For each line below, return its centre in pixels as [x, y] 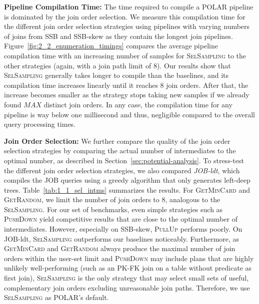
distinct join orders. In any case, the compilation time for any [138, 104]
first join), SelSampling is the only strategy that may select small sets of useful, [126, 278]
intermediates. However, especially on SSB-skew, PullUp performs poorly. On [123, 229]
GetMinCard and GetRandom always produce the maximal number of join [120, 248]
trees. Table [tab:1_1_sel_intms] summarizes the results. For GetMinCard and [127, 189]
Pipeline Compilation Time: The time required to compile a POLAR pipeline [129, 6]
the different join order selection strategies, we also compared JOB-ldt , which [122, 170]
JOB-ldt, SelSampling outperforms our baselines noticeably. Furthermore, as [122, 238]
